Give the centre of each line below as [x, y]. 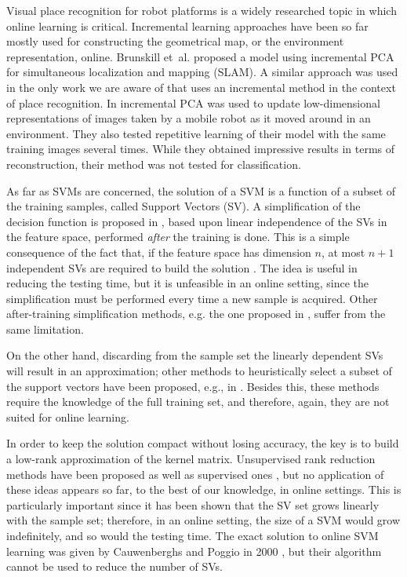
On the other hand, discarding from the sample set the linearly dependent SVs [195, 355]
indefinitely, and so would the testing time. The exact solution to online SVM [193, 535]
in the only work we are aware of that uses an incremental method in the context [201, 87]
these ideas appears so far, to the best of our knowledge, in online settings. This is [204, 489]
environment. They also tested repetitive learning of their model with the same [196, 133]
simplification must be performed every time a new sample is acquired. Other [192, 298]
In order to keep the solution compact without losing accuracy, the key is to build [203, 443]
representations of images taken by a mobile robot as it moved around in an [189, 118]
